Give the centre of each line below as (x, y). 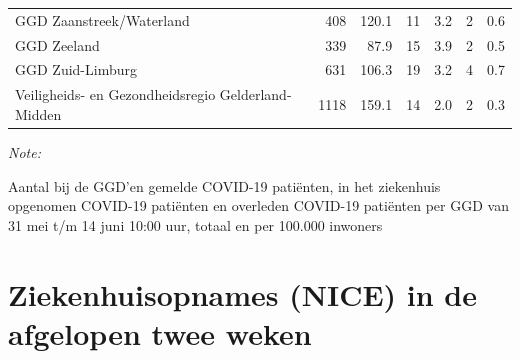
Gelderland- (255, 94)
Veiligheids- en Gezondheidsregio (115, 94)
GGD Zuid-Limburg (76, 69)
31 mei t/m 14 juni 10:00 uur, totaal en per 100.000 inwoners (195, 224)
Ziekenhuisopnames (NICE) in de (243, 293)
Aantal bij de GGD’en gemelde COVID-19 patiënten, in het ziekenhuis (224, 185)
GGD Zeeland (57, 44)
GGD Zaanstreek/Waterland (102, 19)
